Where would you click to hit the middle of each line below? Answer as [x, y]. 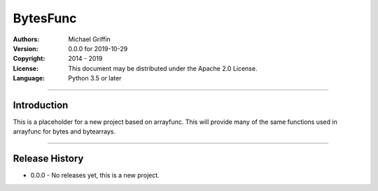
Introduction [41, 105]
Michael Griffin [90, 39]
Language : [29, 78]
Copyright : [29, 59]
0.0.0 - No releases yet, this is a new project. [95, 176]
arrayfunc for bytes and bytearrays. [64, 132]
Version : [26, 48]
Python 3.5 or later [95, 78]
